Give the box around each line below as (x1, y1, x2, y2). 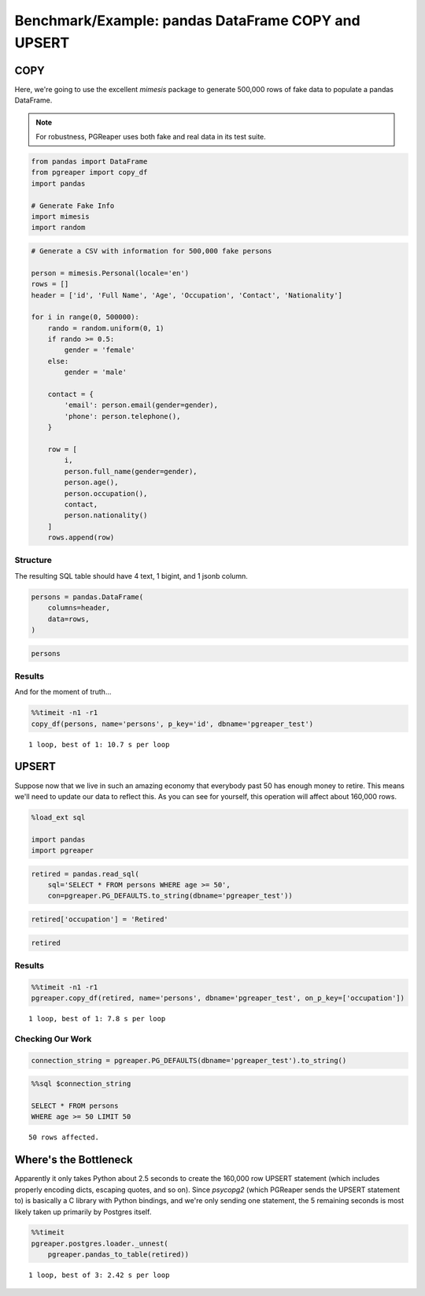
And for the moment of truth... (14, 687, 112, 697)
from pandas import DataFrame (31, 157, 148, 166)
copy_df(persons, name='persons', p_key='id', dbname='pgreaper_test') (31, 719, 314, 728)
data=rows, (47, 614, 90, 624)
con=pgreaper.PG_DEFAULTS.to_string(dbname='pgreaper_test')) (47, 891, 293, 901)
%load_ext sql (31, 813, 86, 822)
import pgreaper (31, 846, 94, 855)
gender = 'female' (64, 346, 135, 354)
